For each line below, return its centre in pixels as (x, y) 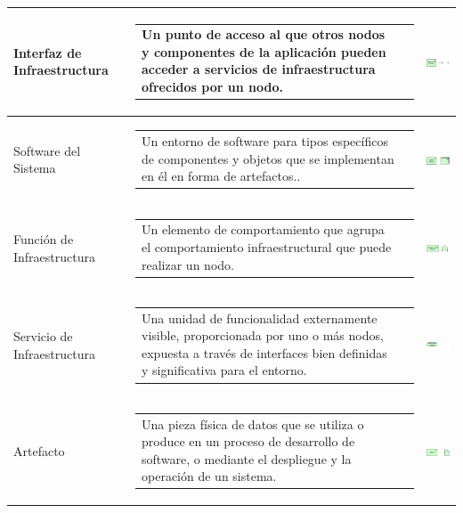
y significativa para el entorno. (224, 370)
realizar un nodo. (188, 264)
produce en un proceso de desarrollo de (248, 441)
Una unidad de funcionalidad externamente (260, 318)
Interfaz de (48, 52)
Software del (47, 150)
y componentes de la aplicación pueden (264, 51)
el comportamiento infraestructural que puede (267, 247)
